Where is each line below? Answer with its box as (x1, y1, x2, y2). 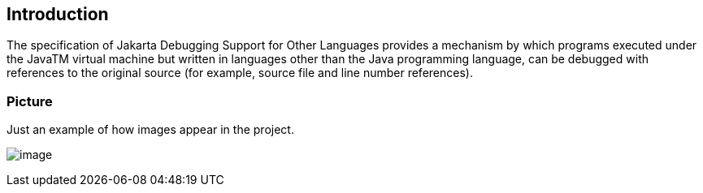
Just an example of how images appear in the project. (7, 122, 294, 137)
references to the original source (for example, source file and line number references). (7, 66, 473, 80)
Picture (7, 92, 53, 109)
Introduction (7, 4, 109, 24)
